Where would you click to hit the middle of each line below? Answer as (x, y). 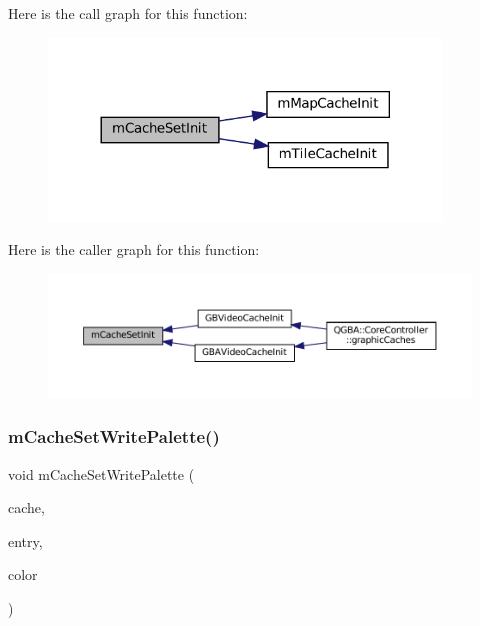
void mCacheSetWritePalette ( (101, 473)
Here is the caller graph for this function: (134, 249)
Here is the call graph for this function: (128, 13)
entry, (25, 540)
